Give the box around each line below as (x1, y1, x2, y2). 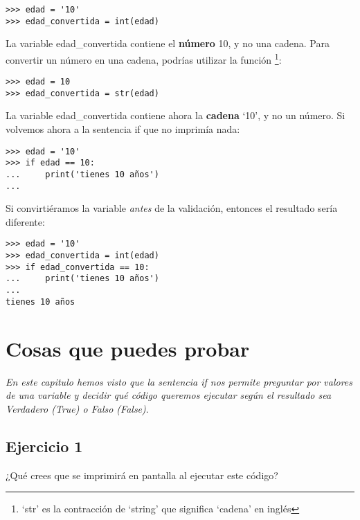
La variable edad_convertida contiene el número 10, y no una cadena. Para (6, 36, 330, 51)
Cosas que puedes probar (6, 334, 250, 362)
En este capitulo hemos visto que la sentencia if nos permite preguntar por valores (6, 374, 352, 388)
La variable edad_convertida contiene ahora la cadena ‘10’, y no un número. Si (6, 108, 345, 123)
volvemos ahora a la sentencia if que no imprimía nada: (6, 122, 240, 136)
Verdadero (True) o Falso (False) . (6, 401, 149, 415)
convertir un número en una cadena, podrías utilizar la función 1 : (6, 50, 282, 66)
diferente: (6, 214, 45, 228)
